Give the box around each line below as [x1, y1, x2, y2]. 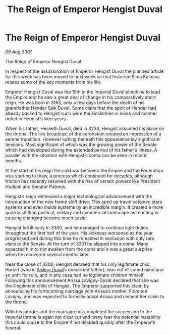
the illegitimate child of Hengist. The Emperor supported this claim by [5, 282, 149, 289]
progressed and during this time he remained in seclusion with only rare [5, 235, 155, 241]
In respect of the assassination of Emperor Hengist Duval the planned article [5, 68, 164, 74]
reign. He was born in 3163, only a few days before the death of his [5, 100, 145, 106]
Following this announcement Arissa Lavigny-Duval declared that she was [5, 277, 159, 283]
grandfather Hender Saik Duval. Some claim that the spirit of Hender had [5, 105, 156, 111]
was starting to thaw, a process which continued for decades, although [5, 173, 153, 179]
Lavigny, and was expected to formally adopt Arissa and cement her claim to [5, 293, 164, 299]
